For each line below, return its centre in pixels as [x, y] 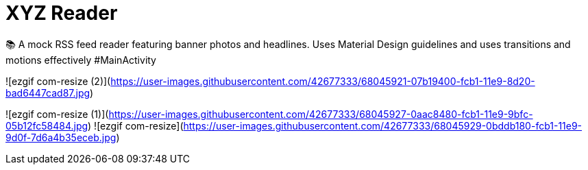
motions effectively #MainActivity [81, 60]
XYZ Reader [62, 13]
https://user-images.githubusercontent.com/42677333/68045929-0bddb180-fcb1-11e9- [383, 125]
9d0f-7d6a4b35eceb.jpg [61, 137]
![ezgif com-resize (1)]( [57, 114]
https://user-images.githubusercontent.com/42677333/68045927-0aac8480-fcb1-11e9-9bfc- [321, 114]
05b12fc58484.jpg [47, 125]
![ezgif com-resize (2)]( [58, 81]
